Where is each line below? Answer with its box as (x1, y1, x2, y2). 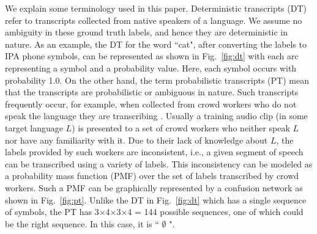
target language (5, 121, 63, 134)
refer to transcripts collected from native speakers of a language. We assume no (5, 13, 302, 26)
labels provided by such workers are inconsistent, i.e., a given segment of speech (5, 145, 304, 158)
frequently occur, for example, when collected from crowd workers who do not (5, 97, 297, 110)
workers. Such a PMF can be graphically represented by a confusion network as (5, 181, 303, 194)
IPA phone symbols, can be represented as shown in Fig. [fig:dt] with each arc (5, 49, 299, 62)
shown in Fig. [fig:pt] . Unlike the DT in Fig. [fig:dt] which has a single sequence (5, 193, 307, 206)
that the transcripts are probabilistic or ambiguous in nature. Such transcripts (5, 86, 299, 98)
